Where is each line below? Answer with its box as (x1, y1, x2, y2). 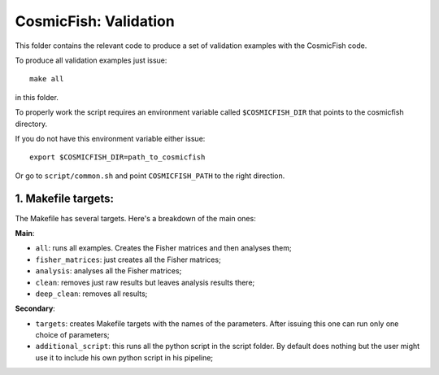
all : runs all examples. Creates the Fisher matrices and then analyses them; (35, 243, 292, 253)
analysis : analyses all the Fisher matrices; (35, 266, 182, 276)
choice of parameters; (35, 330, 110, 340)
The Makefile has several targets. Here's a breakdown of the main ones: (15, 213, 256, 223)
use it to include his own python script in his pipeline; (35, 352, 214, 362)
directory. (15, 119, 48, 129)
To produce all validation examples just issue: (15, 55, 167, 65)
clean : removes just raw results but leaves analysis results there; (35, 277, 255, 287)
